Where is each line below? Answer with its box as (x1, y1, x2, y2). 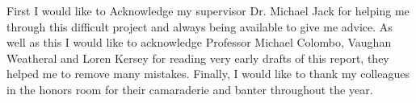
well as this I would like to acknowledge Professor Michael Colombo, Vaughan (6, 34, 392, 51)
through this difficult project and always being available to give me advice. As (6, 18, 393, 35)
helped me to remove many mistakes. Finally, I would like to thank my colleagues (6, 65, 410, 82)
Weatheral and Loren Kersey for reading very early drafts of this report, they (6, 49, 389, 66)
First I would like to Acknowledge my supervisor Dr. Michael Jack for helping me (6, 2, 410, 19)
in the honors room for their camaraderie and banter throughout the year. (6, 80, 373, 97)
